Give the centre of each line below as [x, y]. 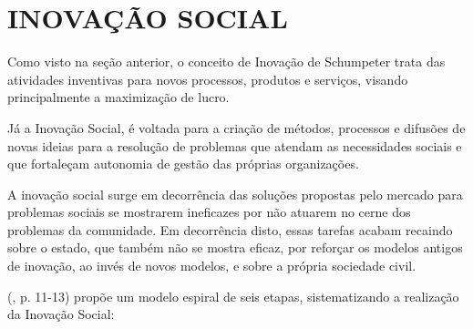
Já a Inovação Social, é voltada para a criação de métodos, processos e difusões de [236, 127]
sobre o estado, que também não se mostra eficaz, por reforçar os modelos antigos [235, 247]
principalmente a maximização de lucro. [118, 97]
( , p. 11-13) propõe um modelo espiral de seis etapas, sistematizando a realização [233, 296]
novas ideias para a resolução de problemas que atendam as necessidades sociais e [235, 145]
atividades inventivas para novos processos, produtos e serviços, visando [208, 79]
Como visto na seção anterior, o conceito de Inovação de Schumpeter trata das [226, 62]
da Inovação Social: [61, 314]
